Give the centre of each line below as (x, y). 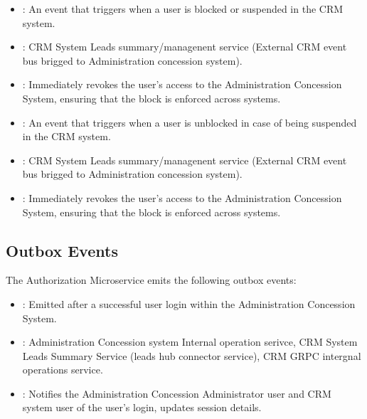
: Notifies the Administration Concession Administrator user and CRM (177, 393)
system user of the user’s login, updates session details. (142, 407)
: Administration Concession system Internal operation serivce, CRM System (190, 342)
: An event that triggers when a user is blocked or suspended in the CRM (183, 9)
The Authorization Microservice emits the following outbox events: (151, 280)
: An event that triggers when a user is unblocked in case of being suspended (190, 122)
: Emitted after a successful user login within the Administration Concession (189, 303)
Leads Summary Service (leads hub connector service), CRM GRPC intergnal (192, 355)
